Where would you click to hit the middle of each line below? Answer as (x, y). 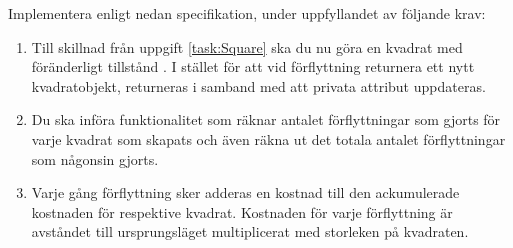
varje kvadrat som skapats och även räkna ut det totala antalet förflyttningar (268, 138)
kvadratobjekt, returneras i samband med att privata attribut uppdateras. (258, 85)
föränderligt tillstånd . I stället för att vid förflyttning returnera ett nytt (253, 66)
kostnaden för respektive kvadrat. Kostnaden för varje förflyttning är (242, 211)
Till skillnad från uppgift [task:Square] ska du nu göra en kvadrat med (247, 46)
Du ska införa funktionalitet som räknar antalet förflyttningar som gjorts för (266, 119)
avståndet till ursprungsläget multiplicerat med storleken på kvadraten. (250, 231)
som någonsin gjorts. (95, 158)
